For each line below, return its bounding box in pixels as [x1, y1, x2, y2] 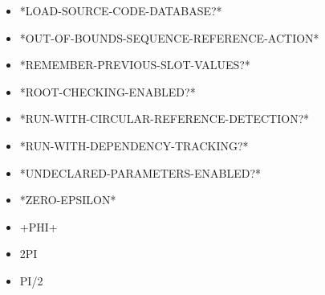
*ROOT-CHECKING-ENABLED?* [19, 83, 196, 100]
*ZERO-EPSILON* [19, 191, 116, 208]
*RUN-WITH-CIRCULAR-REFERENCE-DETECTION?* [19, 110, 310, 127]
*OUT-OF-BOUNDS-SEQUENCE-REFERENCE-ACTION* [19, 29, 319, 46]
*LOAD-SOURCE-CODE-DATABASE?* [19, 2, 222, 18]
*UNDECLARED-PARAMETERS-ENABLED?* [19, 164, 262, 181]
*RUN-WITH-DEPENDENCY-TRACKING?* [19, 137, 249, 154]
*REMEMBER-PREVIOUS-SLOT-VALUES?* [19, 56, 250, 73]
